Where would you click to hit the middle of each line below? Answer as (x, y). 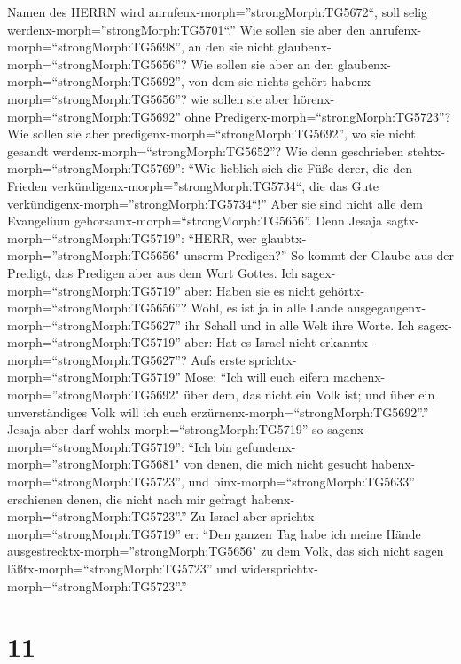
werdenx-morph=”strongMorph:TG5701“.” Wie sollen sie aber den (187, 29)
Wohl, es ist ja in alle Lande (267, 308)
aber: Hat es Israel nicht (250, 342)
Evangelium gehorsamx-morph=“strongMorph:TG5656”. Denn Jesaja (195, 221)
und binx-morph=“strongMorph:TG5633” (301, 482)
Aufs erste (218, 359)
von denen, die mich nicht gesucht (276, 464)
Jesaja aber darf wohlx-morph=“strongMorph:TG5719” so (165, 429)
